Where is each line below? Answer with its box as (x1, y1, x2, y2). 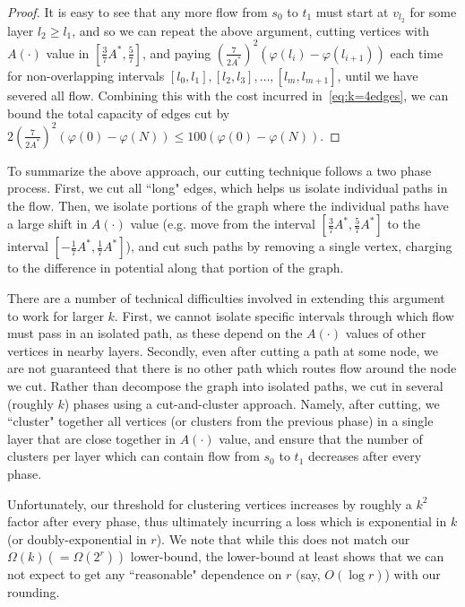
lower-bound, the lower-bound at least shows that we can (130, 547, 444, 566)
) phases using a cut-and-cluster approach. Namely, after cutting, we (64, 394, 440, 412)
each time (390, 43, 443, 62)
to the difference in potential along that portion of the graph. (7, 258, 344, 277)
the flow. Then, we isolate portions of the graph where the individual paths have (7, 195, 449, 214)
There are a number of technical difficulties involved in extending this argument (7, 289, 445, 308)
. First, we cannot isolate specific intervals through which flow (114, 306, 454, 325)
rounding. (7, 582, 60, 601)
